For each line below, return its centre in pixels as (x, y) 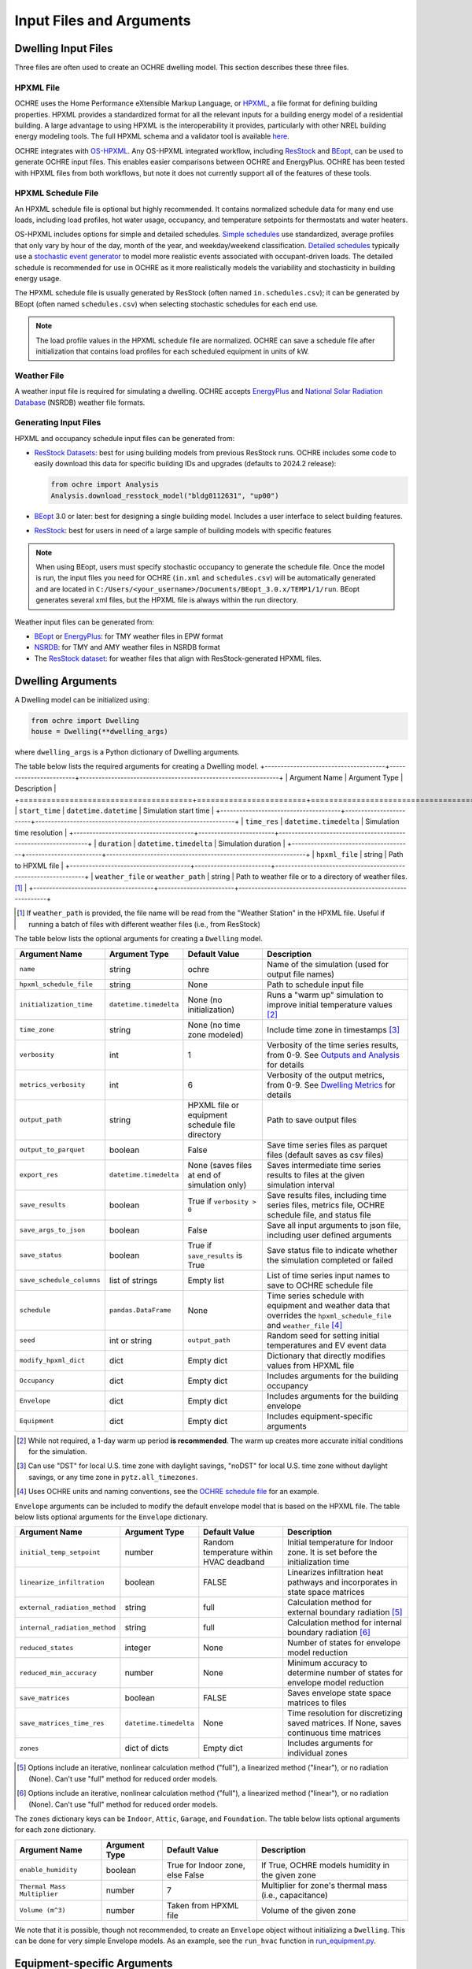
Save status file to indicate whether (332, 1250)
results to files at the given (316, 1175)
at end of (205, 1175)
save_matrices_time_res (62, 1723)
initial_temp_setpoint (60, 1552)
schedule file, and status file (319, 1214)
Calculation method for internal (345, 1622)
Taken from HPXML (203, 1905)
